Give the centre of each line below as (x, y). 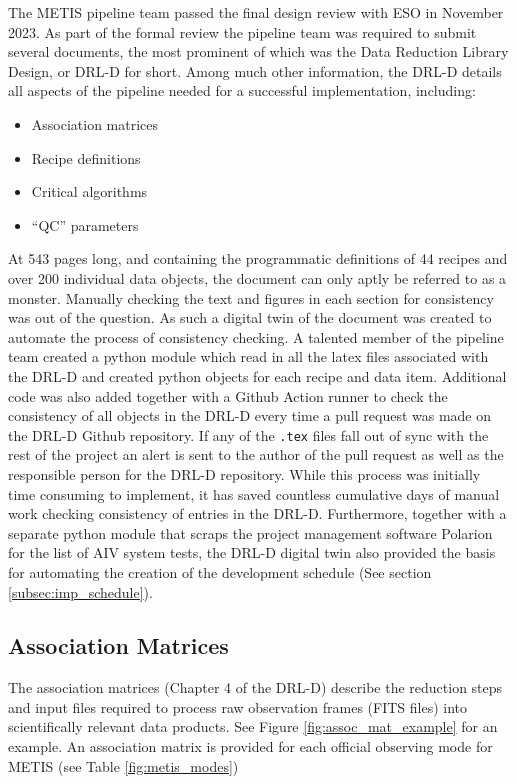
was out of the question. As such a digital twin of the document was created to (250, 317)
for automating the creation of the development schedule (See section (220, 571)
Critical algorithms (89, 191)
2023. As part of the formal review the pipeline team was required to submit (242, 31)
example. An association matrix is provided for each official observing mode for (250, 746)
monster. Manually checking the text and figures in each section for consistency (251, 297)
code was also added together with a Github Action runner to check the (228, 395)
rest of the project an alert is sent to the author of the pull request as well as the (256, 454)
